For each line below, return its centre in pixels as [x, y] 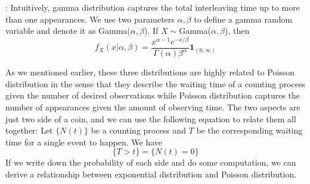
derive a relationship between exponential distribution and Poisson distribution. [151, 174]
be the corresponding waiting [249, 130]
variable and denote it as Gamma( [68, 31]
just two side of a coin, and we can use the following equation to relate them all [151, 118]
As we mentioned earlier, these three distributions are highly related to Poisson [150, 72]
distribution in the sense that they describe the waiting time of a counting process [156, 83]
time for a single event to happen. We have [84, 142]
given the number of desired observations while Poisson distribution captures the [153, 95]
